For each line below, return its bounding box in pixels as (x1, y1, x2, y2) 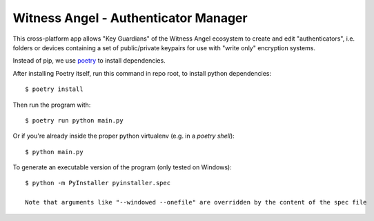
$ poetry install (25, 85, 83, 93)
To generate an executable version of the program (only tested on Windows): (12, 163, 232, 171)
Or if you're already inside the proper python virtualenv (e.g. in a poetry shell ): (12, 131, 235, 140)
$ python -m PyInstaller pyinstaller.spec (25, 179, 171, 187)
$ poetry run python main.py (25, 116, 124, 124)
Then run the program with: (12, 101, 91, 109)
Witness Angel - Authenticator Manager (12, 10, 248, 25)
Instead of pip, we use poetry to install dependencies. (12, 56, 166, 65)
